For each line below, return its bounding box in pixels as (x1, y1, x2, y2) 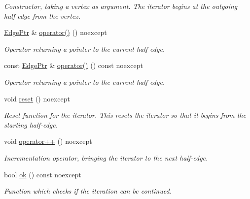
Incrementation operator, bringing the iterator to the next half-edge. (4, 152, 208, 163)
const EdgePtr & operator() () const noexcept (4, 60, 143, 70)
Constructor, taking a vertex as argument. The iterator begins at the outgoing (4, 1, 238, 11)
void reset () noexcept (4, 93, 70, 103)
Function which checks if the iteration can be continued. (4, 186, 172, 196)
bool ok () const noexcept (4, 169, 81, 179)
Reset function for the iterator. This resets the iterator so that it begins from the (4, 110, 246, 120)
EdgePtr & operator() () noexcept (4, 27, 107, 37)
